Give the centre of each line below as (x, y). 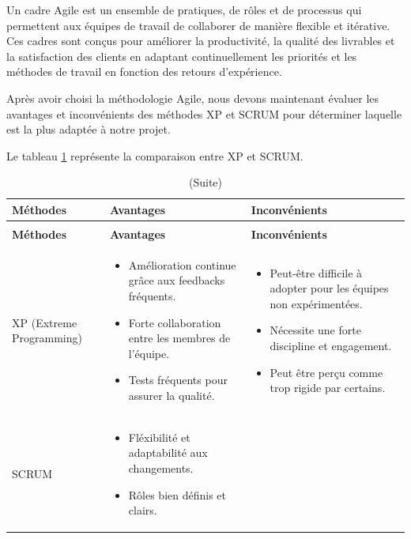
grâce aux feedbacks (177, 280)
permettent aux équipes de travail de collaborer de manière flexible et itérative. (198, 25)
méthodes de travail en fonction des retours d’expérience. (144, 72)
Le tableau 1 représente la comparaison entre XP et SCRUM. (155, 155)
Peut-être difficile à (316, 272)
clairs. (143, 510)
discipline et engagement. (331, 346)
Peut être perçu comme (326, 372)
